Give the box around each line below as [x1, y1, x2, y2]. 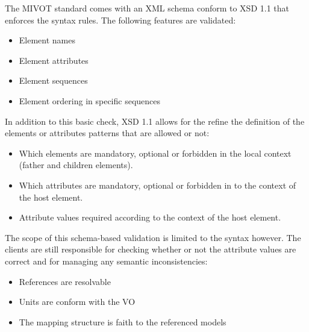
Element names [19, 34, 75, 46]
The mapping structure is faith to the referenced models [19, 315, 226, 328]
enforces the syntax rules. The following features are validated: [5, 13, 236, 26]
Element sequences [19, 74, 88, 87]
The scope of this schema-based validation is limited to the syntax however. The [5, 231, 301, 243]
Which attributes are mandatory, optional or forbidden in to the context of [19, 178, 296, 191]
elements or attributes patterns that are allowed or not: [5, 127, 210, 139]
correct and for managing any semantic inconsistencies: [5, 254, 208, 267]
